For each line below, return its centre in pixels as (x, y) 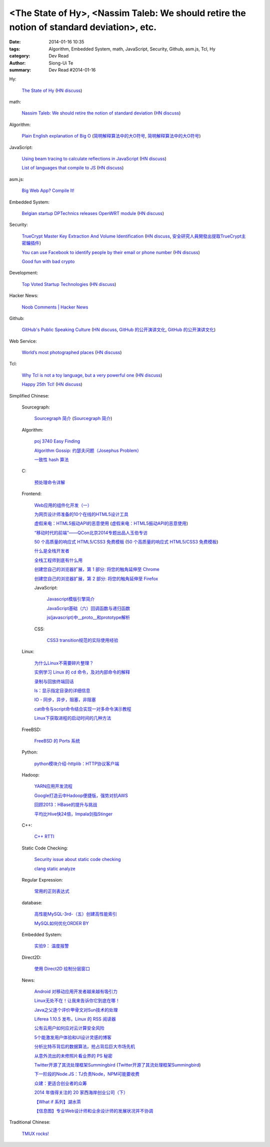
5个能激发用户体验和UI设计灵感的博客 (73, 1037)
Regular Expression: (42, 879)
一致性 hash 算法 (51, 459)
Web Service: (23, 341)
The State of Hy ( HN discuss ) (52, 90)
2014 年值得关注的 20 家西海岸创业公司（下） (81, 1092)
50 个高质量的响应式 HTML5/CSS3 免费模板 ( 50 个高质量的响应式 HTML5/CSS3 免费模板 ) (126, 542)
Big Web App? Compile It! (48, 190)
